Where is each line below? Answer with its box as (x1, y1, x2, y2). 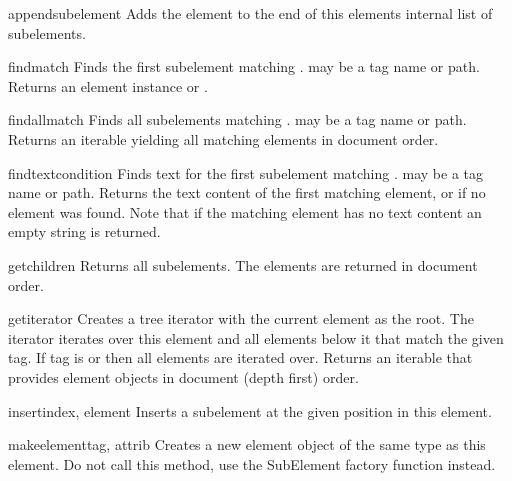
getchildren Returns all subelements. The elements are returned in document (8, 254, 478, 275)
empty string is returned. (8, 221, 161, 242)
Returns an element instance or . (8, 75, 208, 96)
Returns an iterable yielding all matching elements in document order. (8, 128, 439, 149)
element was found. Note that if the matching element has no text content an (8, 201, 482, 222)
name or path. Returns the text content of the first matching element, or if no (8, 182, 486, 203)
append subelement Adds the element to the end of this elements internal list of (8, 3, 493, 23)
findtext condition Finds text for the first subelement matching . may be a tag (8, 162, 483, 183)
